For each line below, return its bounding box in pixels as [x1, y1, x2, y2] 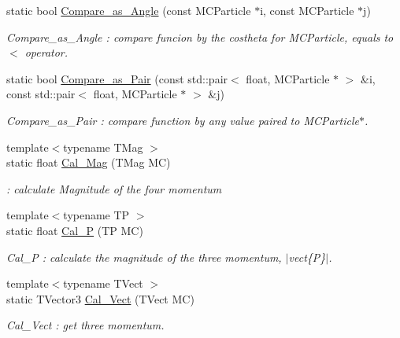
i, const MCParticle [260, 2, 354, 18]
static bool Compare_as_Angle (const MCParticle [6, 2, 251, 18]
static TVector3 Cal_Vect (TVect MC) [6, 290, 194, 307]
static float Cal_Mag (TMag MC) [6, 154, 171, 171]
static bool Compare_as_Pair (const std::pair [6, 70, 228, 86]
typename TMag [63, 138, 143, 155]
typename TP [63, 207, 130, 223]
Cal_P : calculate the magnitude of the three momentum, [6, 248, 282, 265]
